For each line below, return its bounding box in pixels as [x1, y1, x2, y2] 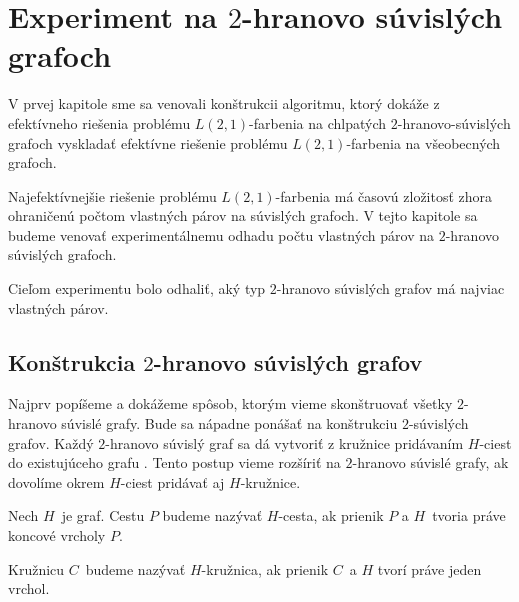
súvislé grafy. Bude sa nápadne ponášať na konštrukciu [61, 413, 398, 434]
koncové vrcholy [8, 525, 106, 546]
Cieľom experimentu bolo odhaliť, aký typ [8, 278, 266, 299]
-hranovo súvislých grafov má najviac [276, 278, 505, 299]
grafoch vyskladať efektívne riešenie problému [8, 132, 288, 153]
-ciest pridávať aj [120, 471, 225, 492]
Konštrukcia [8, 346, 136, 377]
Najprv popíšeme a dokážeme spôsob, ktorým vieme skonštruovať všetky [8, 393, 453, 414]
